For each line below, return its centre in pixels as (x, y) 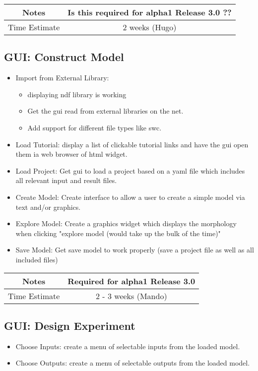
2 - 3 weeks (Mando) (131, 296)
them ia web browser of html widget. (71, 154)
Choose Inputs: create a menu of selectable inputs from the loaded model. (128, 346)
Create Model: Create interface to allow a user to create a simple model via (130, 197)
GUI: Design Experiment (70, 325)
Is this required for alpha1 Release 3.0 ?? (150, 12)
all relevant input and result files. (66, 180)
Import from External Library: (62, 78)
